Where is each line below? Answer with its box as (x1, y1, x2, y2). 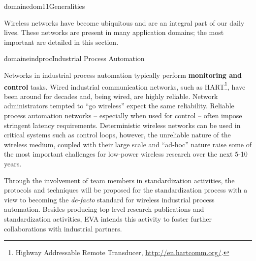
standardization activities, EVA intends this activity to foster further (4, 213, 212, 224)
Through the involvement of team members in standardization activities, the (4, 175, 235, 185)
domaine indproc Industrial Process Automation (4, 53, 145, 64)
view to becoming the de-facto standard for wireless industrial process (4, 194, 215, 204)
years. (4, 158, 22, 168)
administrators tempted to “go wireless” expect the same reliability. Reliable (4, 100, 234, 111)
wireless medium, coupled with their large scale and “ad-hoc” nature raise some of (4, 139, 252, 149)
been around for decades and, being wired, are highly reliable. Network (4, 91, 218, 101)
